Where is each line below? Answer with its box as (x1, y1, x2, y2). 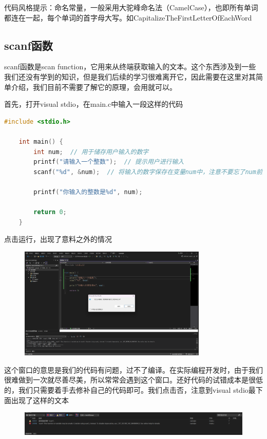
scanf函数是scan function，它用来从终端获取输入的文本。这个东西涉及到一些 (4, 61, 256, 72)
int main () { (18, 138, 63, 145)
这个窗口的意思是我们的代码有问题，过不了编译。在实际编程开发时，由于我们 (4, 364, 263, 375)
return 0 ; (33, 208, 67, 216)
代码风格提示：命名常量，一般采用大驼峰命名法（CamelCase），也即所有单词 (4, 2, 258, 12)
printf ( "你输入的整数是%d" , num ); (33, 188, 143, 196)
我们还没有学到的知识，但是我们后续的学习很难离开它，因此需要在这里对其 (4, 71, 256, 82)
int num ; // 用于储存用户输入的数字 (33, 148, 149, 156)
